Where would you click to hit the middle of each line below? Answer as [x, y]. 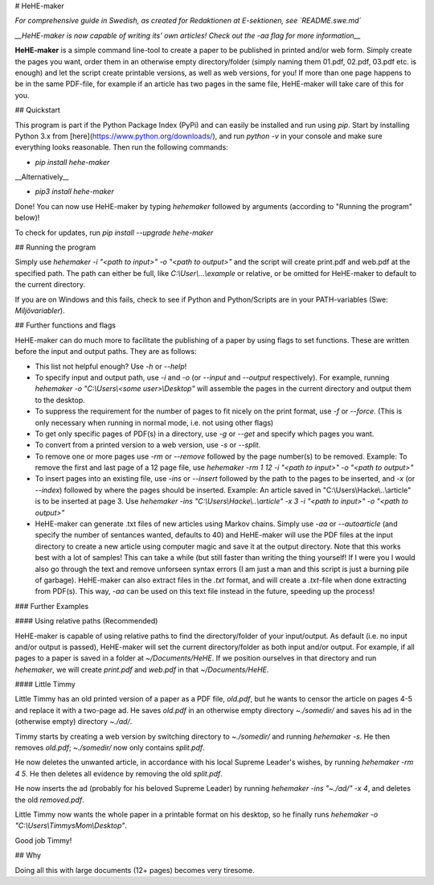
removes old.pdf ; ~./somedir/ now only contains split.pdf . [110, 747]
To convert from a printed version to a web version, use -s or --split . [148, 445]
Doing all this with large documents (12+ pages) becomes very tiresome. [135, 870]
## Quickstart [37, 110]
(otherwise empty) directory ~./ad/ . [74, 722]
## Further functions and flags [66, 325]
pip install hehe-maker [72, 162]
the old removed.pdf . [49, 800]
